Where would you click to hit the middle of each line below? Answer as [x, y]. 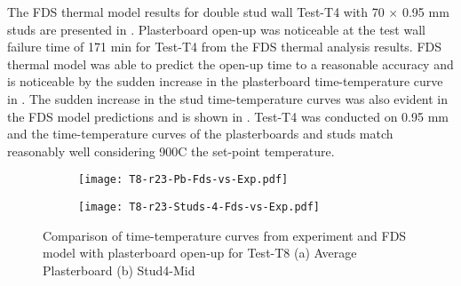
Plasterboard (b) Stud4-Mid [119, 270]
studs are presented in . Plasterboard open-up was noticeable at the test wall [216, 29]
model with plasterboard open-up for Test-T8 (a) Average [200, 253]
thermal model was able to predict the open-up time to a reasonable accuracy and [230, 64]
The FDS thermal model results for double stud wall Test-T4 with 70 [196, 12]
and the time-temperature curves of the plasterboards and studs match [200, 134]
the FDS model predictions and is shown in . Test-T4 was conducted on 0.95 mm [228, 116]
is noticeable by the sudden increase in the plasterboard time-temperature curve [225, 81]
